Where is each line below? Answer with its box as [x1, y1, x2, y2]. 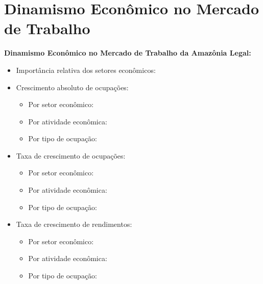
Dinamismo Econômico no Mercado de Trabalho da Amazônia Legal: [4, 47, 251, 58]
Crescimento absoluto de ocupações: [16, 82, 129, 92]
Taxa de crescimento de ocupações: [16, 150, 126, 161]
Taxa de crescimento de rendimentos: [16, 219, 132, 229]
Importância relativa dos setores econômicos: [16, 64, 156, 75]
